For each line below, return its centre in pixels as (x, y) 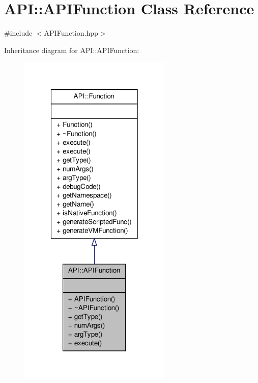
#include (18, 33)
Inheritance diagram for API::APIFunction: (72, 50)
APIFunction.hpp (71, 33)
